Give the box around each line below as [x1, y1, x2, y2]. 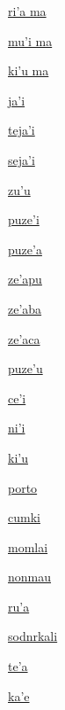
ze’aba [8, 299, 42, 317]
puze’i [8, 210, 40, 229]
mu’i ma [8, 31, 53, 50]
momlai [8, 537, 48, 556]
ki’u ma [8, 61, 49, 80]
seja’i [8, 150, 35, 168]
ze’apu [8, 269, 42, 288]
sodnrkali [8, 627, 58, 645]
